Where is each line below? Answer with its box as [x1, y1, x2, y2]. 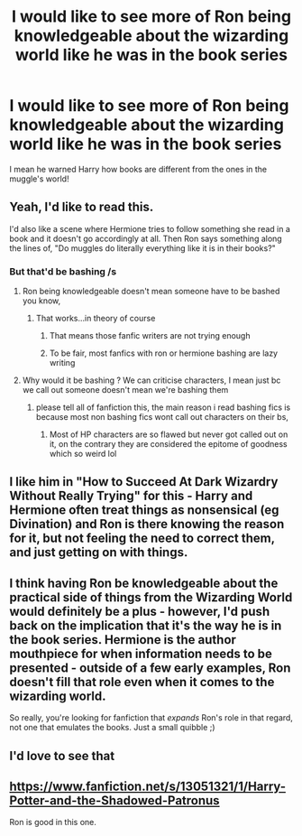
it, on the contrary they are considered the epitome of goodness [49, 439, 288, 450]
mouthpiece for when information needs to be [9, 646, 273, 661]
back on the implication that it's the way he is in [9, 618, 282, 633]
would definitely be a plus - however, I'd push [9, 603, 270, 619]
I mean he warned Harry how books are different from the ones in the [9, 163, 268, 174]
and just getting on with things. [9, 544, 188, 561]
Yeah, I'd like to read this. [9, 200, 154, 215]
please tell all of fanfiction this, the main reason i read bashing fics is [35, 402, 291, 413]
